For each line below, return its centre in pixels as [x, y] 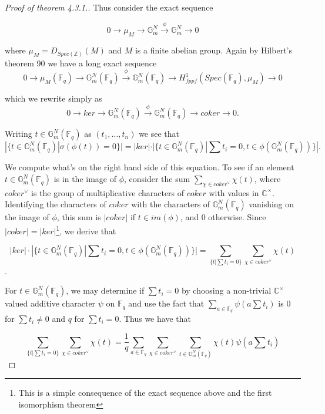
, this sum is [79, 217]
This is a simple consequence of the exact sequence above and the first [145, 393]
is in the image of [85, 179]
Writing [19, 134]
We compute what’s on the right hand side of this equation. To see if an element [150, 167]
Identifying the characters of [56, 204]
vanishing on [272, 204]
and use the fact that [166, 303]
